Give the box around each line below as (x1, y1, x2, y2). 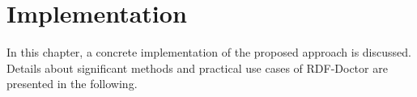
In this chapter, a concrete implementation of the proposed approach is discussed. (6, 44, 411, 61)
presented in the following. (6, 75, 138, 92)
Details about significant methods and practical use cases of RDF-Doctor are (6, 59, 388, 76)
